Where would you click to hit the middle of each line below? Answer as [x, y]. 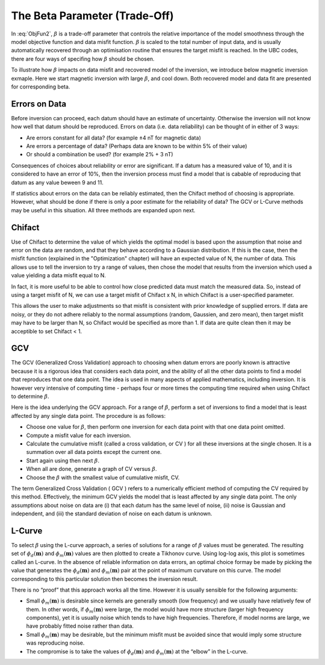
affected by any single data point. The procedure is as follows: [88, 415]
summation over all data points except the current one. [94, 452]
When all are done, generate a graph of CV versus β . [91, 469]
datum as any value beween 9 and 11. [57, 182]
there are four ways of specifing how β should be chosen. [83, 59]
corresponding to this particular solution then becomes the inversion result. [104, 579]
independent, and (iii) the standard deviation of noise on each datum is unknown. [112, 513]
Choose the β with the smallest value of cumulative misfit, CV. [103, 477]
